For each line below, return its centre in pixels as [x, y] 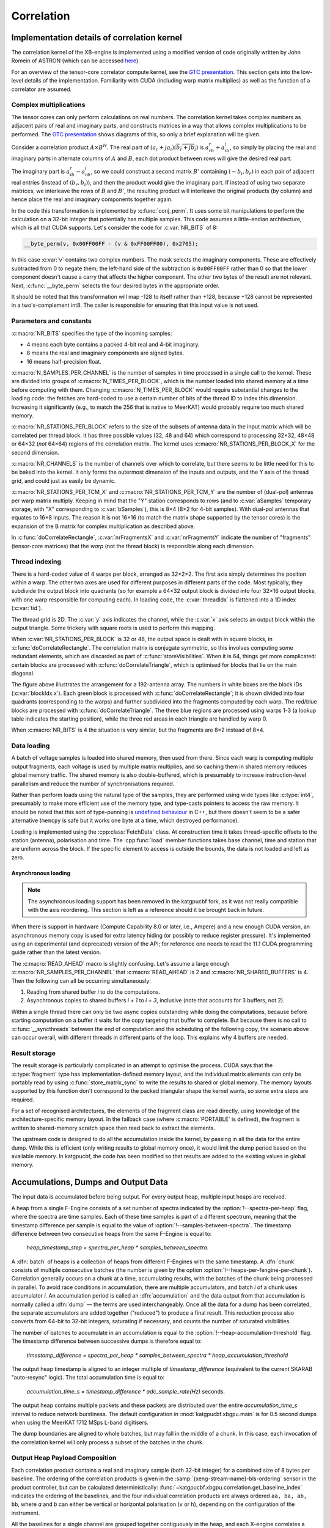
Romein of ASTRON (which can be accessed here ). [75, 61]
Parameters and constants [51, 321]
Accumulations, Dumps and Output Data [90, 1182]
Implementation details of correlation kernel [97, 38]
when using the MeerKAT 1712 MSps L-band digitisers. [80, 1422]
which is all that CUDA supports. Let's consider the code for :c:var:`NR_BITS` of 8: [115, 228]
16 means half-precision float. [64, 361]
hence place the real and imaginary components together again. [92, 199]
